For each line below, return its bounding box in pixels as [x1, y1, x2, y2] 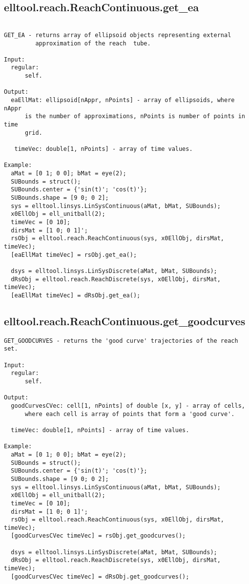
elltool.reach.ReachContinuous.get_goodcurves [4, 313, 246, 328]
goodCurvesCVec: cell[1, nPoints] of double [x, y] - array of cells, [11, 402, 245, 409]
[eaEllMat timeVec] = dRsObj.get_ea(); [11, 292, 141, 299]
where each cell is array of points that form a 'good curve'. [24, 410, 235, 417]
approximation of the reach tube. [35, 40, 151, 47]
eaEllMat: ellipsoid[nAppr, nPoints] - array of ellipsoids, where [11, 97, 235, 104]
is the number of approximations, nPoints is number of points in [24, 113, 245, 120]
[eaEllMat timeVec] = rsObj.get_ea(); [11, 251, 137, 258]
